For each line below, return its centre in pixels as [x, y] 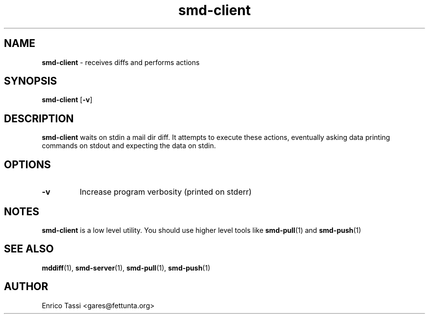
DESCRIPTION [39, 118]
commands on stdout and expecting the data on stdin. [129, 146]
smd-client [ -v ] [67, 100]
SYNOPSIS [31, 81]
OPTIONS [27, 164]
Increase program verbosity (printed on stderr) [166, 192]
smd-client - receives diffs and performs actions [121, 62]
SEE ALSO [29, 249]
